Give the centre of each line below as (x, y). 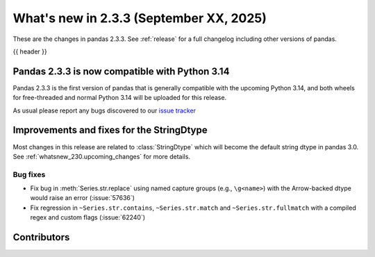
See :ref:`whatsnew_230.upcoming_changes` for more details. (102, 156)
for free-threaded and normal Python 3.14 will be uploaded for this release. (120, 98)
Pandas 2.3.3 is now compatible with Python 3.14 (121, 71)
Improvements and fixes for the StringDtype (110, 130)
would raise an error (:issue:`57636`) (83, 198)
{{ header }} (30, 51)
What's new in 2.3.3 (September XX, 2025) (140, 18)
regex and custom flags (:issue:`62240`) (88, 217)
